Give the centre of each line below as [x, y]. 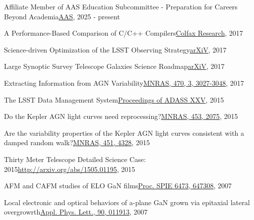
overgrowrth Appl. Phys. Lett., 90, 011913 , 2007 [76, 212]
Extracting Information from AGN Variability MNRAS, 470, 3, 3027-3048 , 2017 [124, 82]
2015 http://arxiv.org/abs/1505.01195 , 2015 [70, 169]
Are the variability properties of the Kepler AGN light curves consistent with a [124, 133]
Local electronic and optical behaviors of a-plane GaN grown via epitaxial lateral [127, 202]
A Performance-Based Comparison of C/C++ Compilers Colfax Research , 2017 [124, 33]
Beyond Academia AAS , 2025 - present [62, 16]
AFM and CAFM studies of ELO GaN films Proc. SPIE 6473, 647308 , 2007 [118, 186]
